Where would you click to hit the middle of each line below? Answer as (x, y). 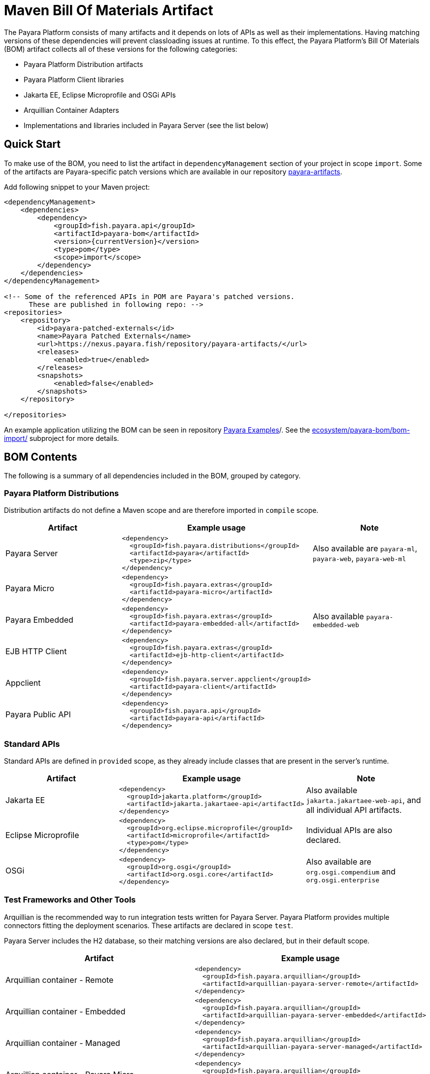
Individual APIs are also (349, 830)
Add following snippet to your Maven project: (77, 187)
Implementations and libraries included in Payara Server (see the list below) (146, 125)
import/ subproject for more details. (62, 438)
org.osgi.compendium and (351, 872)
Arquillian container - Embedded (66, 1011)
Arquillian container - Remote (60, 980)
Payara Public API (38, 715)
